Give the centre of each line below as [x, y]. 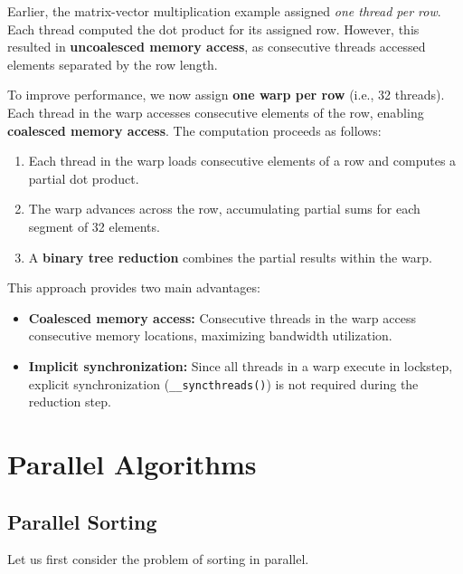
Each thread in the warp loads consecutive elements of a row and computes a [242, 161]
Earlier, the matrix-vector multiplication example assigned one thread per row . [224, 11]
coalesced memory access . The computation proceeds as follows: [194, 130]
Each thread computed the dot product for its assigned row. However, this [213, 29]
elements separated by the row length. [113, 64]
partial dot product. [84, 178]
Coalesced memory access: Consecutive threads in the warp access [222, 317]
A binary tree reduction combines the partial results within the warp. [230, 257]
